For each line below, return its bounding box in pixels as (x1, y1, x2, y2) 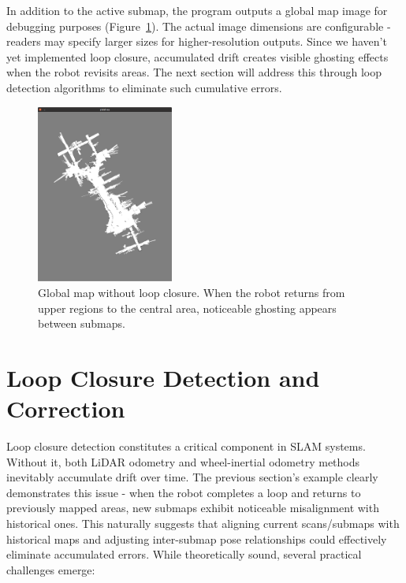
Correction (6, 392, 125, 425)
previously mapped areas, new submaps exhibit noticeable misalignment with (6, 499, 379, 516)
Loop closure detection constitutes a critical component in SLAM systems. (6, 438, 366, 455)
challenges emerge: (6, 561, 95, 577)
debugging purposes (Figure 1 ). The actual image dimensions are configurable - (6, 17, 391, 34)
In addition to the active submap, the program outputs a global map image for (6, 2, 388, 18)
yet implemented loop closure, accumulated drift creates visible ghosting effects (6, 48, 389, 65)
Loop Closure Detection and (6, 361, 320, 393)
